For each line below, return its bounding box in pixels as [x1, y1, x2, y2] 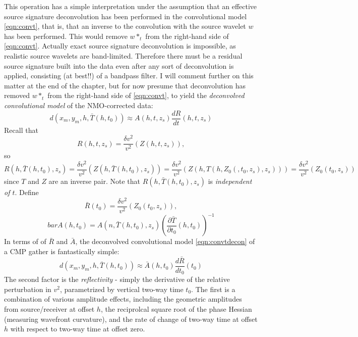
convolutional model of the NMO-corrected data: [4, 100, 153, 110]
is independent [208, 176, 252, 186]
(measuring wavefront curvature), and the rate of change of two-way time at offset [4, 313, 258, 324]
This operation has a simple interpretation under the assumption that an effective [4, 1, 257, 11]
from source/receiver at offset [4, 304, 95, 314]
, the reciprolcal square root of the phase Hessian [100, 304, 252, 314]
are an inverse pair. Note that [48, 176, 141, 186]
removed [4, 90, 30, 101]
